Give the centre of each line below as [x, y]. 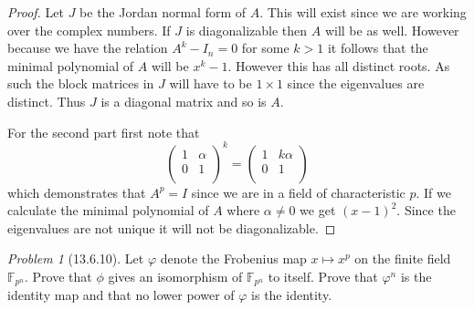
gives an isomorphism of [175, 277]
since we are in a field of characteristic [298, 192]
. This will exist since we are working [363, 12]
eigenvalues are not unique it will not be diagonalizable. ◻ [172, 227]
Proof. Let [36, 12]
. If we [434, 192]
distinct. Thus [47, 101]
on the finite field [403, 258]
